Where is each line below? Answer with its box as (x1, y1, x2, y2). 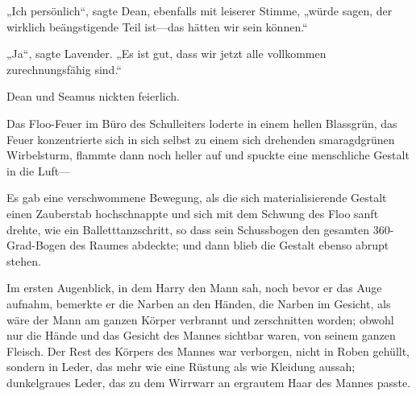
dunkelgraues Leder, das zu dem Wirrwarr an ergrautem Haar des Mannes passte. (6, 373, 411, 390)
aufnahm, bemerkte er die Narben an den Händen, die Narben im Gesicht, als (6, 295, 391, 311)
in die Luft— (6, 162, 71, 179)
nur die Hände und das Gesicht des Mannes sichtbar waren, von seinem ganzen (6, 327, 396, 344)
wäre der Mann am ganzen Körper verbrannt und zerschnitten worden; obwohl (6, 311, 394, 328)
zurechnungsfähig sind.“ (6, 60, 122, 77)
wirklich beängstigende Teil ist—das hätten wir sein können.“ (6, 18, 308, 35)
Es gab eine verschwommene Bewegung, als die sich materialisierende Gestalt (6, 189, 387, 206)
